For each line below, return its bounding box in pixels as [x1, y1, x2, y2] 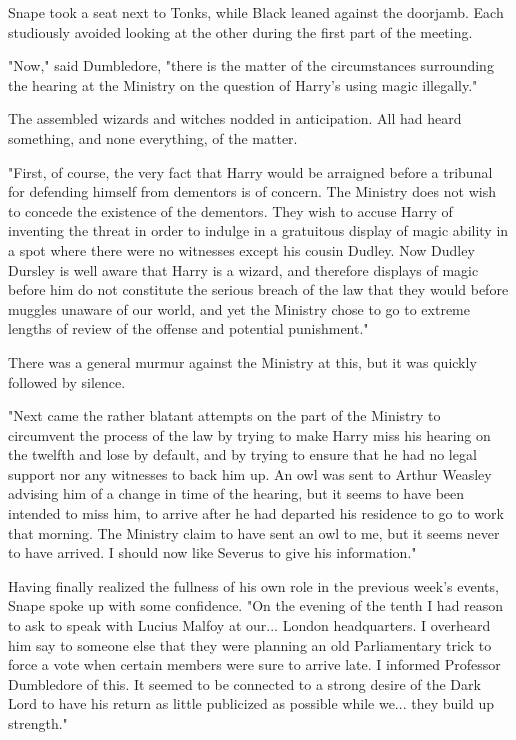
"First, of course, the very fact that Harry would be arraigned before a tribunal [8, 161, 493, 182]
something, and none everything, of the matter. [8, 127, 298, 148]
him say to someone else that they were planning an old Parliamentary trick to [8, 634, 492, 655]
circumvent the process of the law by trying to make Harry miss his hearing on [8, 424, 491, 445]
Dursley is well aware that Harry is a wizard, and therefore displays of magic [8, 259, 479, 280]
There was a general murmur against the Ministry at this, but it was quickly [8, 351, 477, 372]
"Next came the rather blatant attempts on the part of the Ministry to [8, 405, 441, 426]
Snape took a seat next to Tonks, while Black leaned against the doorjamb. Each [8, 2, 504, 22]
